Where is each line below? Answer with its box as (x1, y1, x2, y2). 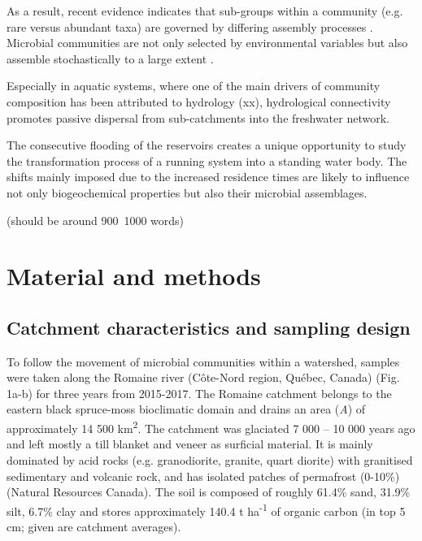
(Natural (7, 483, 50, 500)
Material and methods (7, 259, 261, 292)
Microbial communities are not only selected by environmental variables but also (7, 34, 408, 51)
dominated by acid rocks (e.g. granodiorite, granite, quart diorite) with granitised (7, 451, 413, 468)
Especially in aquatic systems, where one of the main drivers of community (7, 77, 381, 94)
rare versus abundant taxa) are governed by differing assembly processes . (7, 18, 373, 35)
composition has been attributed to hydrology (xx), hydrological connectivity (7, 93, 391, 110)
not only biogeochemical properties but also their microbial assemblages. (7, 184, 368, 201)
